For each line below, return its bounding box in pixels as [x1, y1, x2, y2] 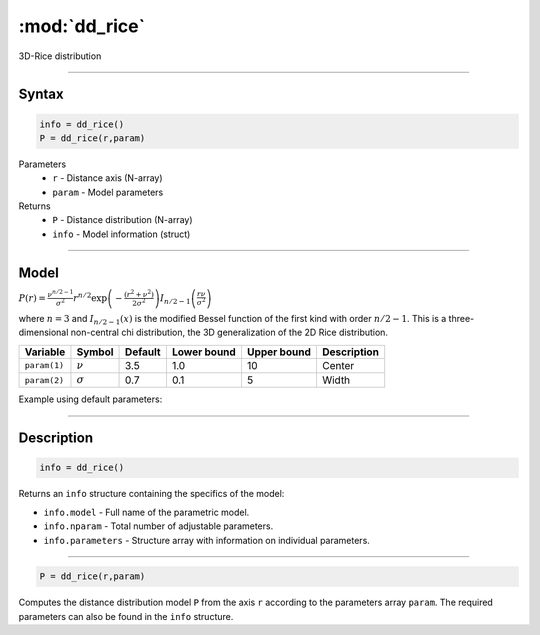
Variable [24, 345, 66, 359]
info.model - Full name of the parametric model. [43, 506, 250, 518]
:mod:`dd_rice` [18, 15, 145, 37]
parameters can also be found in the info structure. [18, 610, 234, 622]
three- [448, 312, 475, 324]
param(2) [24, 375, 65, 385]
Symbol [76, 345, 114, 359]
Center [321, 358, 355, 372]
